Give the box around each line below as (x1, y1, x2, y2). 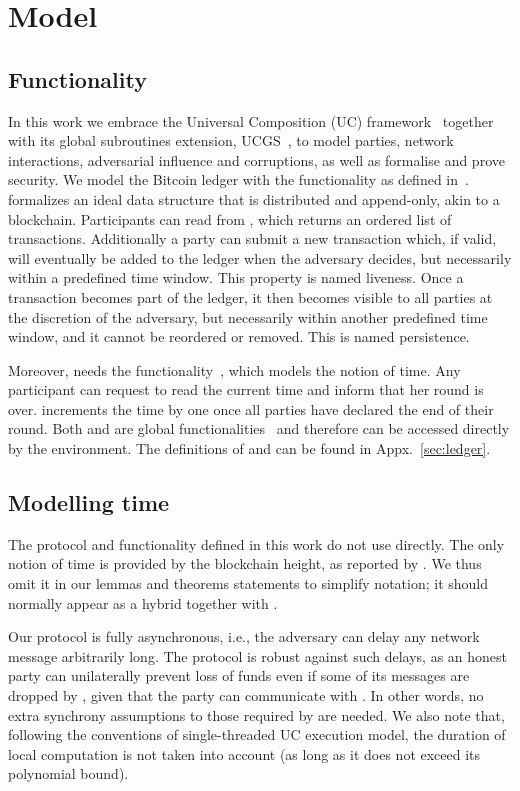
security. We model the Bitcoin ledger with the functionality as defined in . (8, 169, 469, 190)
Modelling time (8, 487, 170, 518)
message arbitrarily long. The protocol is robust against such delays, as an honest (8, 645, 508, 666)
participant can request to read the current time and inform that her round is (8, 379, 484, 400)
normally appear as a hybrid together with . (8, 592, 278, 613)
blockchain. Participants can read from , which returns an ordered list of (8, 208, 452, 229)
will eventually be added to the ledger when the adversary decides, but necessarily (8, 247, 512, 268)
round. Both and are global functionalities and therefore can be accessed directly (8, 418, 510, 439)
